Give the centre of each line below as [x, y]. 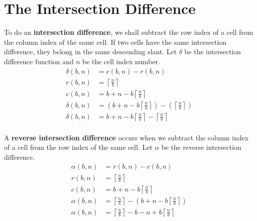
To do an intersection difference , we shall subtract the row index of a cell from [129, 32]
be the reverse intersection [201, 147]
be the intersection [213, 52]
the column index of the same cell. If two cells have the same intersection [115, 42]
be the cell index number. [121, 61]
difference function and [39, 61]
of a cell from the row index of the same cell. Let [78, 147]
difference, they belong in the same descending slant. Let [90, 52]
